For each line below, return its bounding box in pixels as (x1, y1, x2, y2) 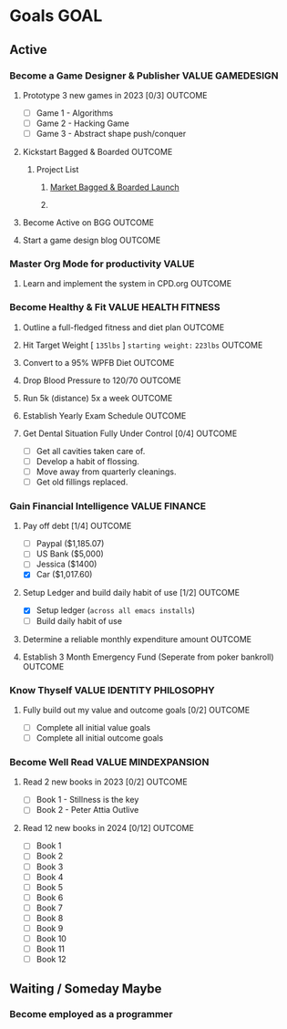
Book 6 (36, 891, 64, 903)
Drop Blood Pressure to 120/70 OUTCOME (22, 375, 182, 386)
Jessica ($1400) (36, 558, 97, 570)
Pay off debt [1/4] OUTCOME (22, 521, 132, 532)
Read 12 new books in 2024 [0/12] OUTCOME (22, 823, 194, 834)
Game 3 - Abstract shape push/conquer (36, 129, 187, 139)
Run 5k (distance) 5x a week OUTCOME (22, 392, 173, 403)
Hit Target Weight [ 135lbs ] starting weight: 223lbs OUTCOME (22, 339, 263, 350)
